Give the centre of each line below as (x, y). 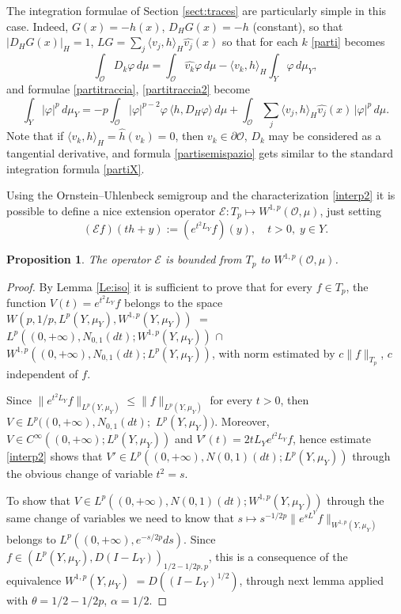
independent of (42, 373)
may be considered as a (325, 136)
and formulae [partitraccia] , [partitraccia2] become (128, 89)
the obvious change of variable (79, 474)
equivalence (34, 580)
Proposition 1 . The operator (79, 259)
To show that (38, 500)
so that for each (260, 42)
